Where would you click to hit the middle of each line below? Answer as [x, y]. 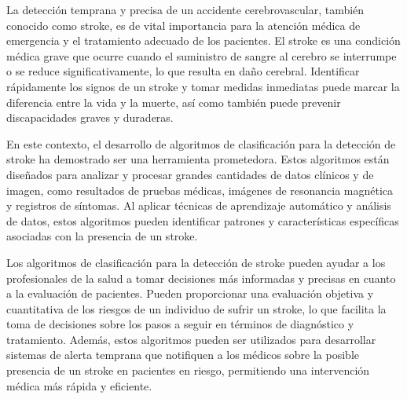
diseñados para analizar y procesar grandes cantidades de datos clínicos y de [190, 174]
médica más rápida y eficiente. [79, 385]
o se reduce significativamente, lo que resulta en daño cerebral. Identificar [183, 71]
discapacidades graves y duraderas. [90, 117]
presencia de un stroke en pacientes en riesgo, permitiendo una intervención [188, 370]
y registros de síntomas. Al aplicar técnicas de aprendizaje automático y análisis [199, 205]
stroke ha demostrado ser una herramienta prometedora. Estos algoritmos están [198, 159]
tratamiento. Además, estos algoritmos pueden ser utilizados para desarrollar [191, 339]
